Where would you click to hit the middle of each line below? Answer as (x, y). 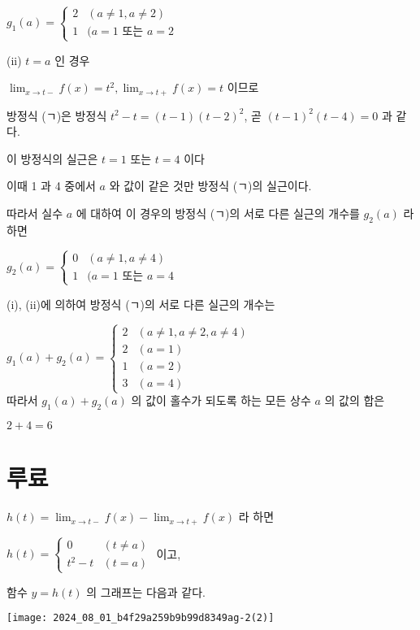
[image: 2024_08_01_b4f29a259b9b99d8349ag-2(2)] (141, 618)
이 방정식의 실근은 (52, 158)
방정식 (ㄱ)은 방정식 (57, 115)
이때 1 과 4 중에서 (51, 186)
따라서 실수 (35, 213)
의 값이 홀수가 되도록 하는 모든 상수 (221, 400)
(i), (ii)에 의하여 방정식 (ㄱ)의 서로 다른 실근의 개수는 (141, 304)
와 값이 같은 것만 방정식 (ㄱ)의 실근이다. (210, 186)
